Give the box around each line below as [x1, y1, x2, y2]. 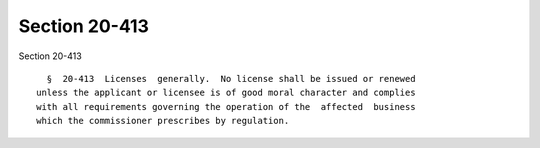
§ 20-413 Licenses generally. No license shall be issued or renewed [46, 73, 416, 84]
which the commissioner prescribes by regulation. [36, 115, 290, 127]
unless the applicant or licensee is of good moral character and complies [36, 87, 416, 99]
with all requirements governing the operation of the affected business [36, 101, 416, 112]
